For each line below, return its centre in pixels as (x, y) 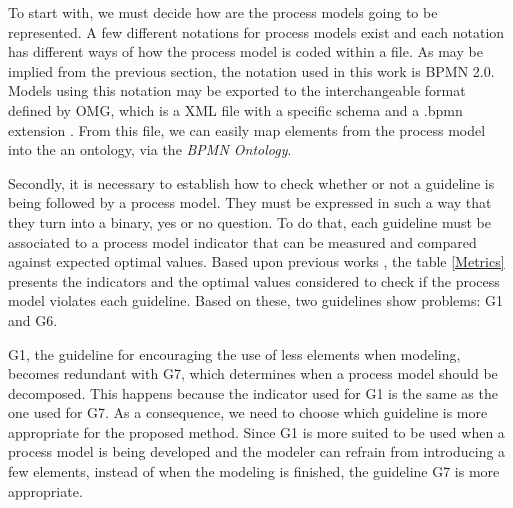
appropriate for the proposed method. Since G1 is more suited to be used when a (256, 431)
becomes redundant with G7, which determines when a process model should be (253, 373)
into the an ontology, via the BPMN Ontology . (150, 149)
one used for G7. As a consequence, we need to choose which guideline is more (248, 412)
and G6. (33, 319)
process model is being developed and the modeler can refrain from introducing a (257, 451)
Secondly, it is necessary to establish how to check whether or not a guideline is (251, 182)
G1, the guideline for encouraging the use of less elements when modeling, (234, 353)
